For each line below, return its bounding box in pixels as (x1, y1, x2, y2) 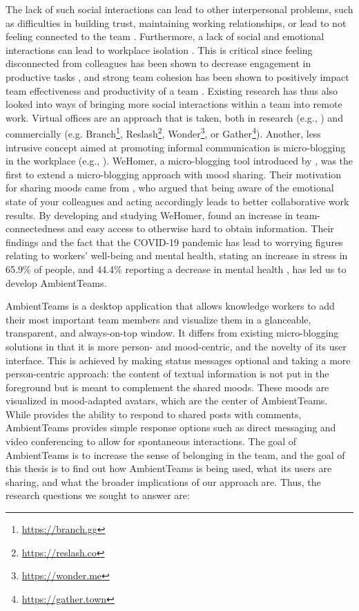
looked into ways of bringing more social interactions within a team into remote (6, 97, 342, 111)
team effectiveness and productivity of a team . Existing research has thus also (6, 83, 338, 97)
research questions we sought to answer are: (6, 488, 190, 502)
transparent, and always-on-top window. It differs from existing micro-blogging (6, 326, 339, 340)
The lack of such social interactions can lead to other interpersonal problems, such (6, 2, 353, 16)
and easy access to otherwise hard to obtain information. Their (68, 221, 334, 236)
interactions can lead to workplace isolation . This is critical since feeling (6, 42, 313, 57)
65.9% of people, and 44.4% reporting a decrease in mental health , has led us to (6, 261, 347, 276)
